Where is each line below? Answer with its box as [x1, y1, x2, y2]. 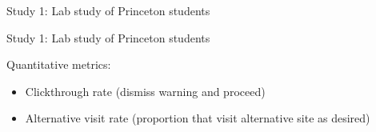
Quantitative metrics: [6, 56, 111, 73]
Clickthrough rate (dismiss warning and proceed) [25, 82, 266, 99]
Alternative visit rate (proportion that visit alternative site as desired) [25, 110, 370, 126]
